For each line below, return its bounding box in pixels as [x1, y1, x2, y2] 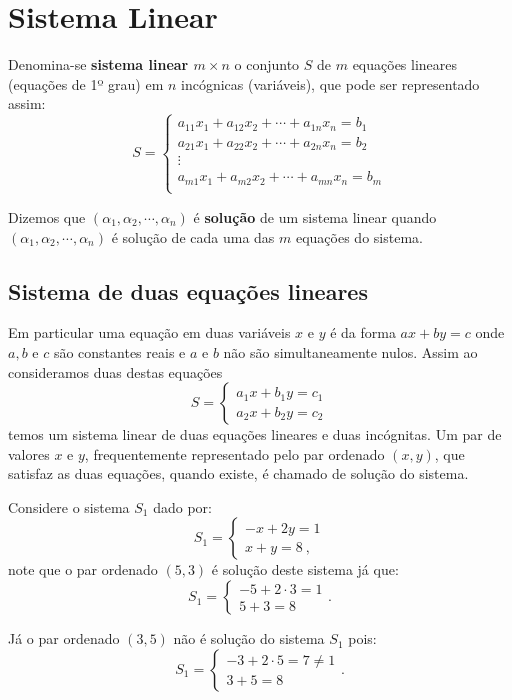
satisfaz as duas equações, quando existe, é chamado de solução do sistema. [8, 463, 469, 484]
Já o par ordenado [8, 628, 120, 649]
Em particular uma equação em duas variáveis [8, 322, 291, 343]
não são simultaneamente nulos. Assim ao [223, 341, 478, 362]
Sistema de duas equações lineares [8, 275, 368, 306]
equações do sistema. [295, 226, 423, 247]
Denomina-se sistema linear [8, 54, 189, 75]
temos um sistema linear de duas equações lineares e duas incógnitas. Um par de [8, 424, 502, 445]
